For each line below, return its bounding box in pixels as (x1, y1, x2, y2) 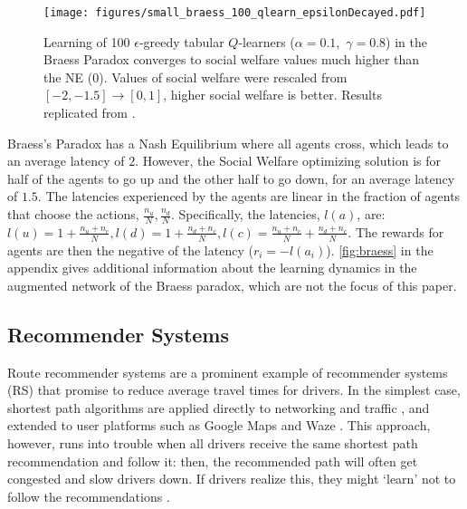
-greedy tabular (138, 32, 224, 51)
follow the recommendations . (7, 486, 170, 505)
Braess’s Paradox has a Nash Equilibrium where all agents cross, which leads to (7, 133, 449, 152)
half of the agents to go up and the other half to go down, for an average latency (7, 168, 455, 187)
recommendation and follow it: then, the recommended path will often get (7, 451, 418, 470)
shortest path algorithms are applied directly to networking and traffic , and (7, 398, 430, 417)
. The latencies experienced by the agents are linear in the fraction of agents (37, 187, 461, 206)
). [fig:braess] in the (326, 240, 434, 259)
